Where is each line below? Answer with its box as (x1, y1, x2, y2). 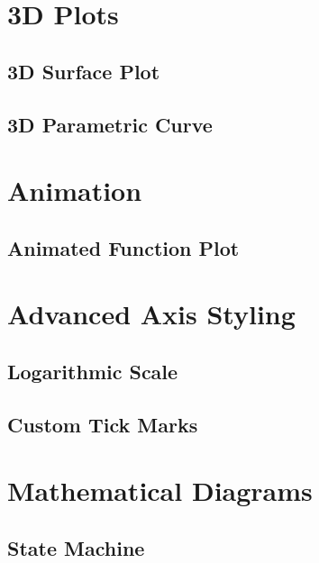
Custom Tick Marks (7, 410, 198, 438)
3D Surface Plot (7, 57, 160, 85)
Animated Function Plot (7, 233, 240, 261)
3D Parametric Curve (7, 110, 213, 138)
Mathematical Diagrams (7, 472, 313, 509)
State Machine (7, 533, 145, 561)
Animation (7, 172, 142, 209)
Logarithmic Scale (7, 357, 178, 385)
